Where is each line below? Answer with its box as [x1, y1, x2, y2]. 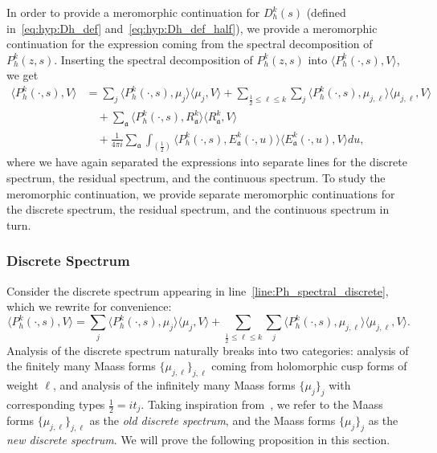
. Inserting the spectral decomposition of [54, 51, 253, 67]
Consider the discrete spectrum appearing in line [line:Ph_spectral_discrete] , [6, 282, 389, 299]
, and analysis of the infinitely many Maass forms [52, 377, 296, 394]
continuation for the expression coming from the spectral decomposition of [6, 35, 373, 52]
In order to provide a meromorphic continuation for [6, 4, 260, 20]
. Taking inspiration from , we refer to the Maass [141, 396, 383, 413]
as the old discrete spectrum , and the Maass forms [89, 412, 336, 429]
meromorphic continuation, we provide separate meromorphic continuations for [6, 185, 395, 202]
